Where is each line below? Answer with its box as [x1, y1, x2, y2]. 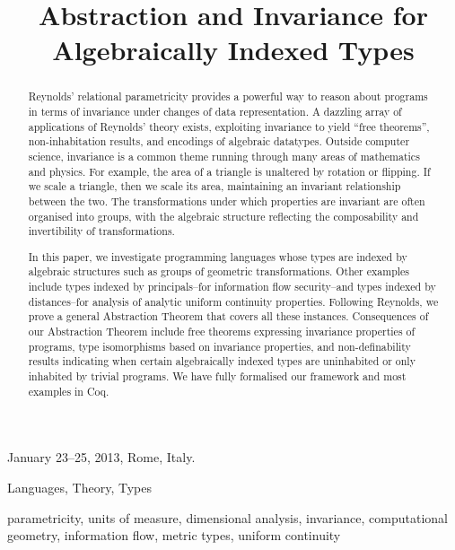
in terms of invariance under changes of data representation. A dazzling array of [28, 104, 402, 119]
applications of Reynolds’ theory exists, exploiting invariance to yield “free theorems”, [28, 118, 430, 134]
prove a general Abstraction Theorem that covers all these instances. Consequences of [28, 309, 429, 324]
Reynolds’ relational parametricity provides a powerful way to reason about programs [28, 89, 428, 104]
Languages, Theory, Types [7, 477, 152, 496]
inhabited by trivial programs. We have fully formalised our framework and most [28, 369, 407, 384]
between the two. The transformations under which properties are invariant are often [28, 193, 425, 208]
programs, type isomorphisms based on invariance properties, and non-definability [28, 338, 411, 354]
